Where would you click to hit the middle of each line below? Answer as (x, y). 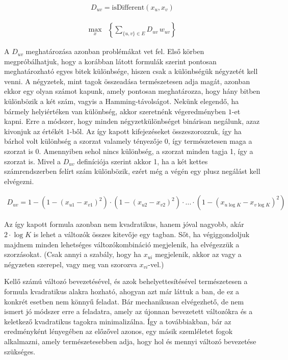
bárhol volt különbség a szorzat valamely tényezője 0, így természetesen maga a (128, 141)
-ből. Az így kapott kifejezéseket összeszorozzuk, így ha (155, 131)
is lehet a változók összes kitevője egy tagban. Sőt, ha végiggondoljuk (141, 234)
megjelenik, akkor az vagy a (198, 254)
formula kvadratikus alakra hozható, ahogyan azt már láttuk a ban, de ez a (122, 291)
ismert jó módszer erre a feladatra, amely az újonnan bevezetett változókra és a (128, 311)
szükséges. (20, 351)
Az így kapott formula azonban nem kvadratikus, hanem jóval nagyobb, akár (124, 224)
